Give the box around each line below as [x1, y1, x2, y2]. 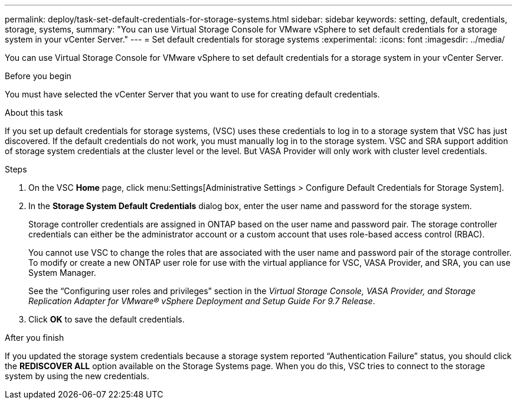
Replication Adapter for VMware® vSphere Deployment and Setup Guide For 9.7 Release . [28, 296, 375, 306]
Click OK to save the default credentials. [28, 314, 185, 324]
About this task [5, 107, 63, 118]
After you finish [5, 333, 64, 343]
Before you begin [5, 71, 71, 81]
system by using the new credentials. [5, 371, 149, 381]
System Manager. [28, 268, 96, 278]
